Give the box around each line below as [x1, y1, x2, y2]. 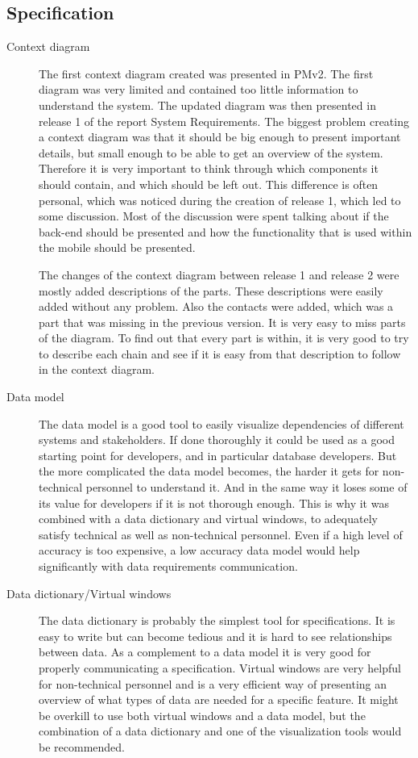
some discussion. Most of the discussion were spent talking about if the [39, 207, 389, 224]
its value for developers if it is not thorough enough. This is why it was [39, 494, 389, 511]
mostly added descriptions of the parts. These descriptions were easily [39, 282, 383, 299]
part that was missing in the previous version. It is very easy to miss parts [39, 313, 406, 330]
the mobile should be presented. [39, 239, 196, 256]
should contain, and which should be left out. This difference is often [39, 175, 379, 192]
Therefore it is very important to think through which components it [39, 160, 379, 177]
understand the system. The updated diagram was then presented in [39, 96, 376, 113]
